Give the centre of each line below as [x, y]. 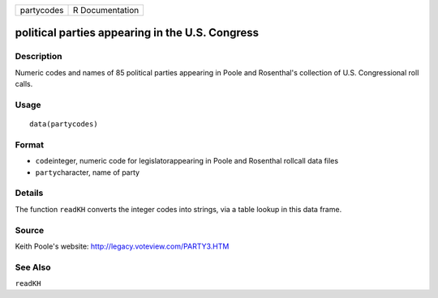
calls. [24, 84]
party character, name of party [88, 172]
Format [30, 144]
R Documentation [106, 10]
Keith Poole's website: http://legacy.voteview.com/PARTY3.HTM [122, 246]
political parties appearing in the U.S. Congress [137, 33]
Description [39, 57]
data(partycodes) [64, 124]
